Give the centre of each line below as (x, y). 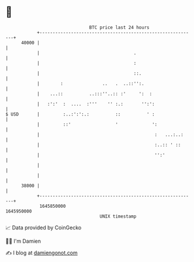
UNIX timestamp (118, 216)
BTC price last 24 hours (119, 27)
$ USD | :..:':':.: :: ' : (80, 114)
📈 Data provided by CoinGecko (44, 228)
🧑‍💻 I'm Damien (23, 241)
